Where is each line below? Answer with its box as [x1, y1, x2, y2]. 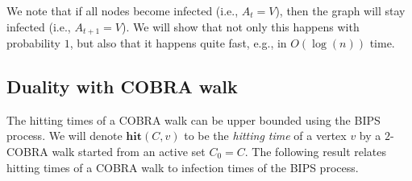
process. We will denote [6, 127, 123, 144]
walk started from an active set [52, 143, 206, 160]
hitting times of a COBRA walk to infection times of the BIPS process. [6, 158, 359, 175]
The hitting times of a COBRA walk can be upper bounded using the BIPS [6, 111, 381, 128]
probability [6, 35, 60, 51]
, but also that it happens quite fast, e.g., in [69, 35, 287, 51]
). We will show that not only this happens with [122, 18, 360, 35]
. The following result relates [244, 143, 387, 160]
